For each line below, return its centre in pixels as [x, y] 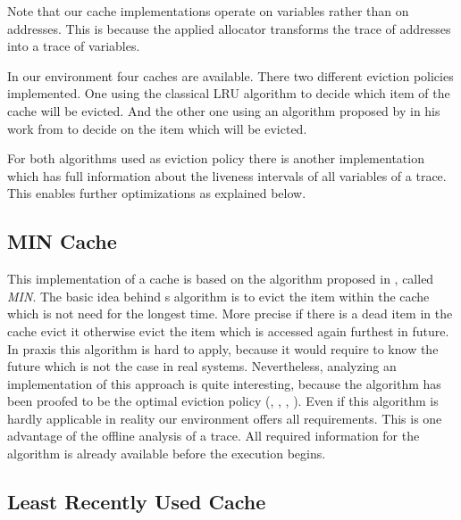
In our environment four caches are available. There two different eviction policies [230, 75]
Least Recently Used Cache [137, 502]
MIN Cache [62, 241]
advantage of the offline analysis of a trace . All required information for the [214, 436]
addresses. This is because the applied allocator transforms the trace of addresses [229, 28]
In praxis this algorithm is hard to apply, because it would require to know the [223, 348]
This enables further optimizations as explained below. [157, 193]
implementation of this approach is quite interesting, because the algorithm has [224, 383]
